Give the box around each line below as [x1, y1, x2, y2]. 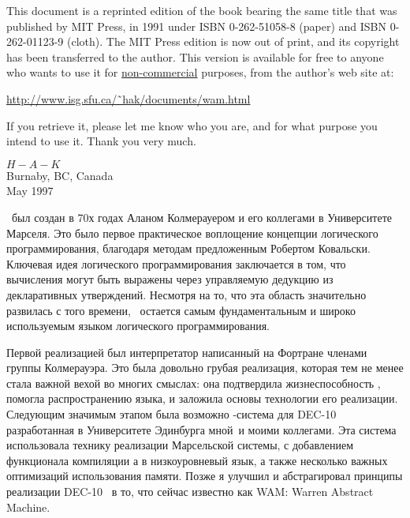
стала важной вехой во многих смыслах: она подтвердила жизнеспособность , [6, 374, 381, 391]
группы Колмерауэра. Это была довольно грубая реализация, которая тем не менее [6, 359, 404, 376]
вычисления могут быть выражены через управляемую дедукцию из [6, 271, 334, 287]
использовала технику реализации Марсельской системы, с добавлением [6, 437, 354, 453]
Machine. [6, 498, 50, 515]
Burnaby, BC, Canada [6, 167, 114, 183]
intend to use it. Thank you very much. [6, 133, 196, 149]
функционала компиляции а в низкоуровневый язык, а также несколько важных [6, 452, 388, 468]
